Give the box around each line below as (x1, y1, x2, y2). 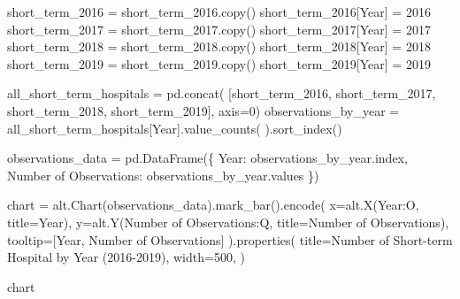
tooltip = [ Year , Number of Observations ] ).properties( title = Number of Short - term (7, 230, 453, 249)
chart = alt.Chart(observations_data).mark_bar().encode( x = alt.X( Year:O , (7, 195, 419, 214)
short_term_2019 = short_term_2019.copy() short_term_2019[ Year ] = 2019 (7, 54, 431, 73)
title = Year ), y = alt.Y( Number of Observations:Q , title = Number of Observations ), (7, 212, 449, 231)
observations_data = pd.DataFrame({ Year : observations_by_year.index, (7, 149, 408, 167)
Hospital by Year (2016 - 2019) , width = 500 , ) (7, 248, 245, 266)
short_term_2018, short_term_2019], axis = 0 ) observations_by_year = (7, 101, 400, 119)
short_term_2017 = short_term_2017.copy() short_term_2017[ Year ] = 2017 (7, 19, 431, 38)
